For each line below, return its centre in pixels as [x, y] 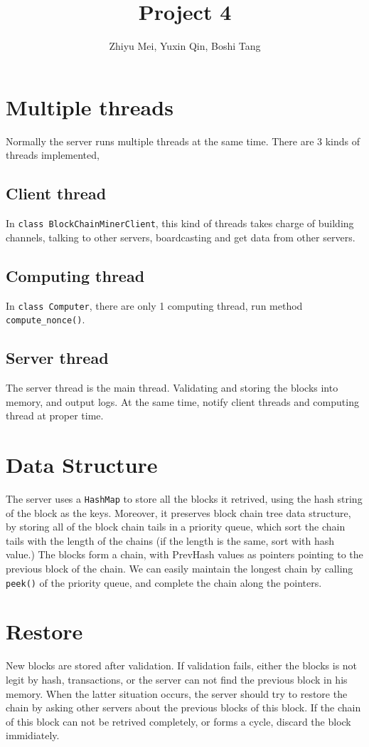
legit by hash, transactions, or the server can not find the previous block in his [177, 679]
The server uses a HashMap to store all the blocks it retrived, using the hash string [184, 498]
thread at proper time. [55, 416]
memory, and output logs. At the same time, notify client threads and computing [182, 401]
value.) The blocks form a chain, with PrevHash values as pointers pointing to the [184, 554]
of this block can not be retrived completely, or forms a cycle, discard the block [178, 721]
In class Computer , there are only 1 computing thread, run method [154, 305]
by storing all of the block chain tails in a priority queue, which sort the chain [176, 527]
